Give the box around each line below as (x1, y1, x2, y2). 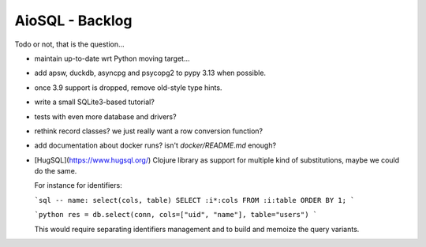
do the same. (34, 167, 77, 176)
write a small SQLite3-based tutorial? (34, 97, 155, 107)
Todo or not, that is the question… (14, 39, 125, 49)
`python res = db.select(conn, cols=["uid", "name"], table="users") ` (34, 210, 318, 219)
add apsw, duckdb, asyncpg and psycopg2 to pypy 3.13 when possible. (34, 68, 267, 78)
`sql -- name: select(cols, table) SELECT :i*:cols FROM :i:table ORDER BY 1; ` (34, 196, 355, 204)
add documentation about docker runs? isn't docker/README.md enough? (34, 140, 276, 150)
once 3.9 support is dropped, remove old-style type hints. (34, 83, 222, 92)
